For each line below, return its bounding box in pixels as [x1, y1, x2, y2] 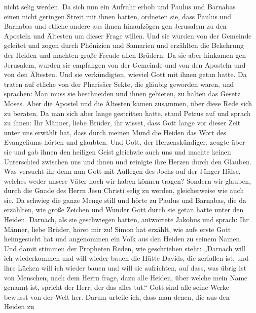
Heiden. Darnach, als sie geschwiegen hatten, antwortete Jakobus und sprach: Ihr [4, 214, 249, 225]
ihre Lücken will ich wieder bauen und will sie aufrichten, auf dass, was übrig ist [4, 263, 247, 273]
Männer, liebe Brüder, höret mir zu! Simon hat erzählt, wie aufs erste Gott [4, 224, 231, 234]
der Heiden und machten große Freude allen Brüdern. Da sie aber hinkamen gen [4, 49, 246, 60]
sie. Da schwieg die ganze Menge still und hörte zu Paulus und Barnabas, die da [4, 195, 247, 205]
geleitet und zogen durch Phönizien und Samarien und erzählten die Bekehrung [4, 40, 244, 50]
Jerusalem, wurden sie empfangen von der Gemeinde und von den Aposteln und [4, 59, 246, 70]
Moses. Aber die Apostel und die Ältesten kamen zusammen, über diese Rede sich [4, 98, 252, 108]
